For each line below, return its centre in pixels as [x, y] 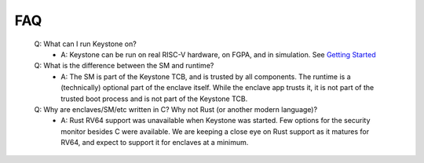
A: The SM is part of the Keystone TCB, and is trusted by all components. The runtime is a [206, 76]
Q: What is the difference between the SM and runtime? [124, 66]
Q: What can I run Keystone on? [85, 44]
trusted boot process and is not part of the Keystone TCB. [154, 99]
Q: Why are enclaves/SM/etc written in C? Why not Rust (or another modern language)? [176, 109]
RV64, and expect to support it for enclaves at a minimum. [155, 143]
